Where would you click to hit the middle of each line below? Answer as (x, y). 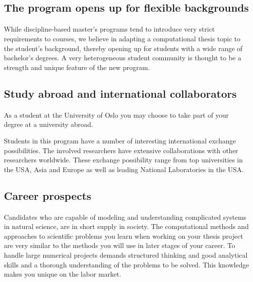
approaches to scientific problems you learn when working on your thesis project (124, 236)
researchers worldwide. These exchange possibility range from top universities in (124, 160)
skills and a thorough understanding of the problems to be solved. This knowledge (126, 264)
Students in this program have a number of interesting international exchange (120, 140)
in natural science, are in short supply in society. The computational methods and (126, 226)
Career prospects (48, 195)
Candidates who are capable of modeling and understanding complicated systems (125, 217)
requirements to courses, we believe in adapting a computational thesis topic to (122, 38)
